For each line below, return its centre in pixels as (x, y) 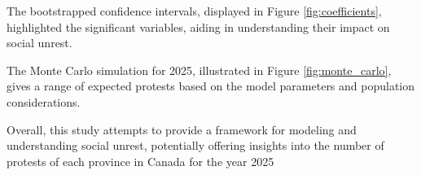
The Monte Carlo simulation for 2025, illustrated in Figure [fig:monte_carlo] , (199, 70)
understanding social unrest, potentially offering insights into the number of (195, 145)
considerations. (44, 101)
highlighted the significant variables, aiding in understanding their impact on (198, 26)
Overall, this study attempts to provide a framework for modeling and (182, 129)
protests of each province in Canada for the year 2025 (140, 161)
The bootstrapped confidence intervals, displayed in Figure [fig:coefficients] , (194, 11)
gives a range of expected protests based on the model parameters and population (211, 86)
